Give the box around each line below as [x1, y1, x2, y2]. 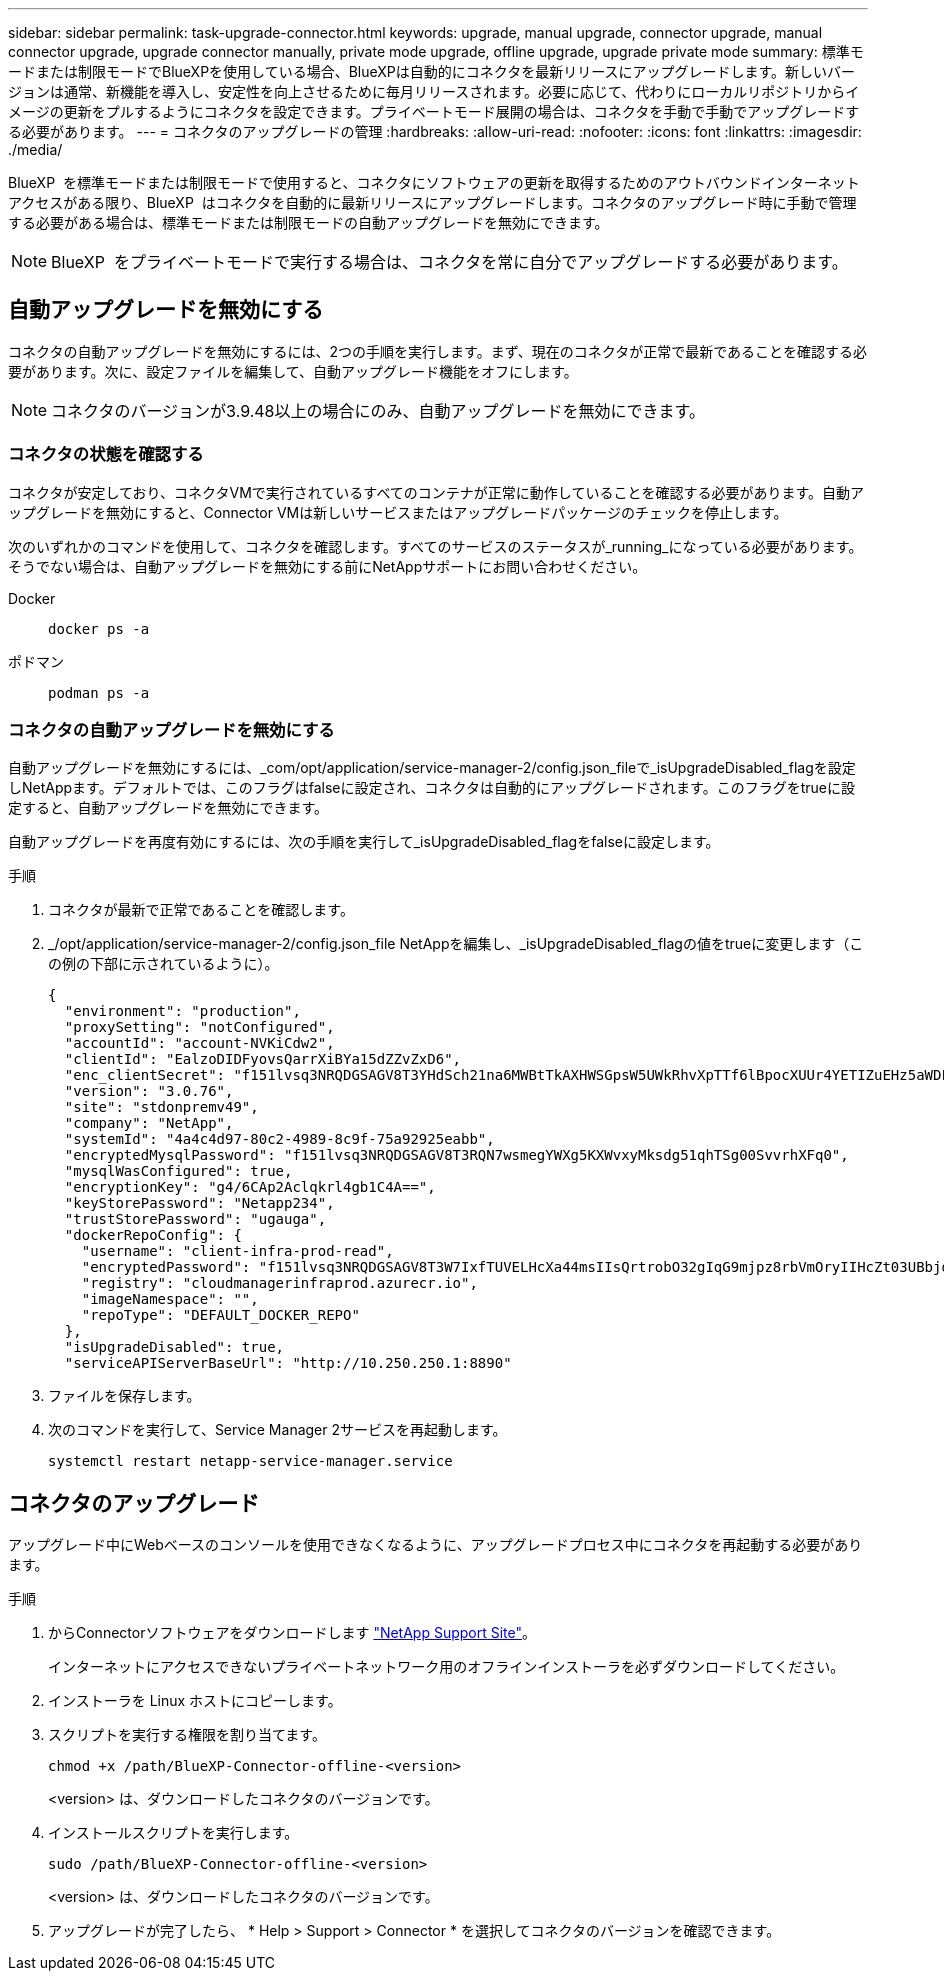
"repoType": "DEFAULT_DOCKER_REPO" [81, 1307, 360, 1324]
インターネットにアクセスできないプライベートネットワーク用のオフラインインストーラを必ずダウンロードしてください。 [48, 1658, 845, 1676]
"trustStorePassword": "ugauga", [64, 1211, 327, 1228]
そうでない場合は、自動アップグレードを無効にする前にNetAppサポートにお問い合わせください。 [8, 557, 647, 575]
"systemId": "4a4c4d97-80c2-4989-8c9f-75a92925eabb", [64, 1131, 495, 1148]
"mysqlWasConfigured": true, [64, 1163, 293, 1180]
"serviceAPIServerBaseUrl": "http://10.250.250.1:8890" [64, 1355, 512, 1372]
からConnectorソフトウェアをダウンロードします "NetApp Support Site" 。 [48, 1624, 537, 1642]
